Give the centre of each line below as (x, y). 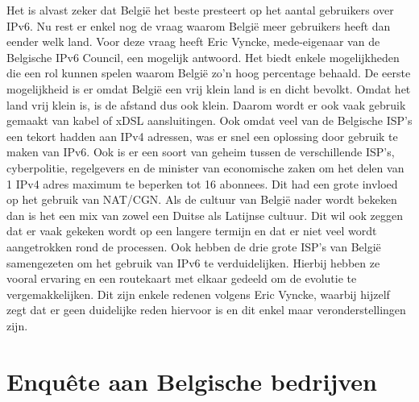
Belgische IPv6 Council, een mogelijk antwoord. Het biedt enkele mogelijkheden (203, 57)
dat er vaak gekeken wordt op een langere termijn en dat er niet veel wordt (192, 231)
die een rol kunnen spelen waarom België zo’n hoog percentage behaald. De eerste (209, 73)
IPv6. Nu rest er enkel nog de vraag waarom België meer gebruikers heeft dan (199, 25)
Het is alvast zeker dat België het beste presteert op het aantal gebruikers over (200, 10)
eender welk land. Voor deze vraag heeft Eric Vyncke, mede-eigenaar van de (193, 41)
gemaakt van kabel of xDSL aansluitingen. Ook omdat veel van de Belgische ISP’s (209, 120)
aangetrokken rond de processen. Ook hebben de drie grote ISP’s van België (194, 246)
